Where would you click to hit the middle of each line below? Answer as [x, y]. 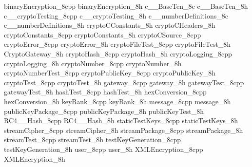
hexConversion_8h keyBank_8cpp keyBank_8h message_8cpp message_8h [117, 101]
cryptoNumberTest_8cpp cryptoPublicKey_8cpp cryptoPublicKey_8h [110, 73]
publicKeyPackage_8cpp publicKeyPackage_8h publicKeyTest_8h [104, 111]
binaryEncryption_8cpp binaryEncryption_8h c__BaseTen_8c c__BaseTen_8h [126, 6]
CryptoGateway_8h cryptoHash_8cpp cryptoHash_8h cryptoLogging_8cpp [118, 53]
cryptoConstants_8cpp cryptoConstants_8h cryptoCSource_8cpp [103, 34]
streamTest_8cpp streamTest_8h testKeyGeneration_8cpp [93, 139]
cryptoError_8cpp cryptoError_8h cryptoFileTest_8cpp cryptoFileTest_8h [117, 44]
